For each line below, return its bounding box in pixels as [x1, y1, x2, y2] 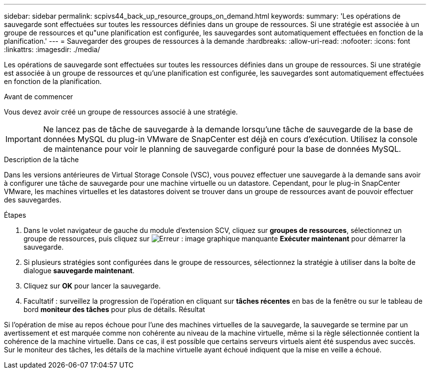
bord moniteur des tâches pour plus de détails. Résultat [24, 305, 205, 314]
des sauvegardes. [4, 196, 61, 204]
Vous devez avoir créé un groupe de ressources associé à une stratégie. [4, 108, 238, 116]
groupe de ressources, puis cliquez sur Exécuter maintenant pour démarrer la [24, 234, 405, 243]
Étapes [4, 211, 27, 219]
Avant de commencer [4, 92, 73, 101]
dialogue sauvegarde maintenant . [24, 266, 135, 275]
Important [5, 134, 41, 144]
